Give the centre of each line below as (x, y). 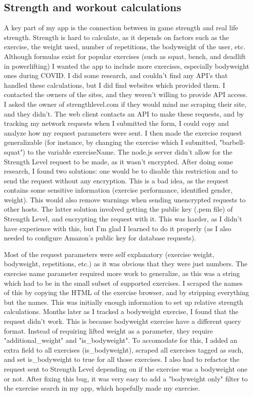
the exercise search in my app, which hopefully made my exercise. (102, 388)
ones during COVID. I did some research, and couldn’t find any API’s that (116, 75)
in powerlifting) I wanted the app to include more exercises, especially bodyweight (127, 66)
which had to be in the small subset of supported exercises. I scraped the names (123, 283)
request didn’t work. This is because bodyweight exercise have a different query (123, 321)
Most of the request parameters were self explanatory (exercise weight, (109, 254)
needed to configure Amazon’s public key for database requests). (100, 238)
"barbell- (232, 142)
